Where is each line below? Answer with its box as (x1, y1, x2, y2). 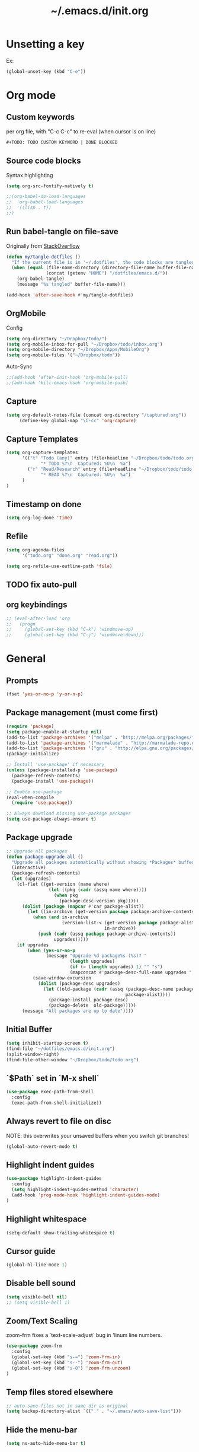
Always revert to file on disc (6, 1116, 111, 1127)
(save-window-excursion (32, 975, 92, 981)
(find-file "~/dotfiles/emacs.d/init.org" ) (6, 1045, 115, 1052)
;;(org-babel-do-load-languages (6, 194, 86, 200)
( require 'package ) (6, 723, 54, 729)
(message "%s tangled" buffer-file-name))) (17, 282, 126, 288)
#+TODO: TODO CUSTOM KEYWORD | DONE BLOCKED (6, 139, 118, 145)
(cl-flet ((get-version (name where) (17, 882, 110, 888)
